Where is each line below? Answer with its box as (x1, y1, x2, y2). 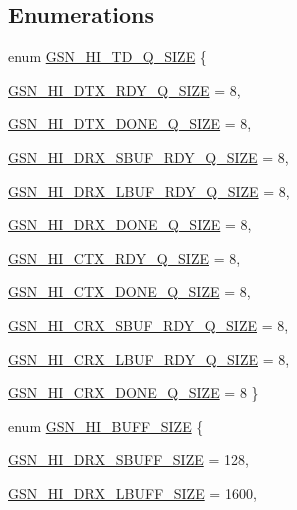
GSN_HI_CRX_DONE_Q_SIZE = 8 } (8, 382, 259, 403)
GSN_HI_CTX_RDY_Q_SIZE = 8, (8, 247, 241, 268)
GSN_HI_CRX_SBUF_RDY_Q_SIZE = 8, (8, 314, 289, 335)
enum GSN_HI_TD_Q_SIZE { (8, 46, 207, 67)
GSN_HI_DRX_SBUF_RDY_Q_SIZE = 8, (8, 146, 289, 167)
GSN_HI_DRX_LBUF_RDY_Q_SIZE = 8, (8, 180, 290, 201)
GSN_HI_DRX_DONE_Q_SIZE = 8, (8, 214, 252, 235)
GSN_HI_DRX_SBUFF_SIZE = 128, (8, 449, 249, 470)
